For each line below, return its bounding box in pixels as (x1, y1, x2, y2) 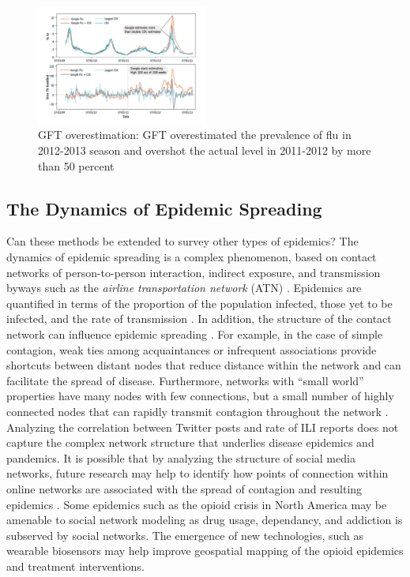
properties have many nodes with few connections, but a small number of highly (6, 388, 394, 404)
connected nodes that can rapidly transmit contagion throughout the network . (6, 403, 389, 419)
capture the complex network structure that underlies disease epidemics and (6, 434, 374, 451)
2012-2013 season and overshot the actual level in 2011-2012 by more (38, 142, 371, 159)
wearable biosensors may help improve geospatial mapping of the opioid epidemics (6, 542, 404, 559)
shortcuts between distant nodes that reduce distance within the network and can (6, 357, 401, 373)
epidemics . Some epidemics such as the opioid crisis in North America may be (6, 496, 387, 512)
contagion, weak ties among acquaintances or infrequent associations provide (6, 341, 377, 358)
